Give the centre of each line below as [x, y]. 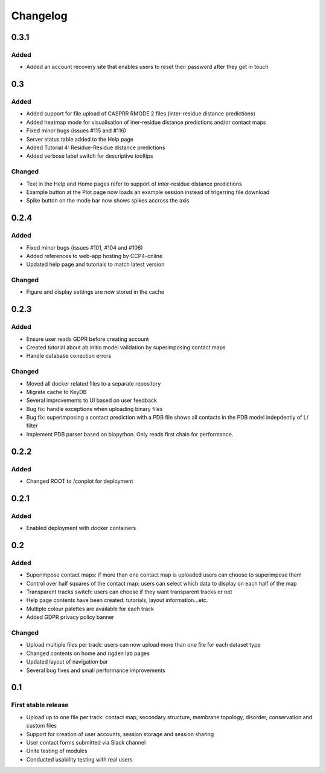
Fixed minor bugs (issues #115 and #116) [76, 131]
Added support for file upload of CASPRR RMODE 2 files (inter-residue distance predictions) [141, 114]
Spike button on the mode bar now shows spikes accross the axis [108, 201]
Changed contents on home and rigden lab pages [88, 653]
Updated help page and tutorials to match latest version [95, 264]
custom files [42, 726]
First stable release [40, 705]
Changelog [39, 16]
